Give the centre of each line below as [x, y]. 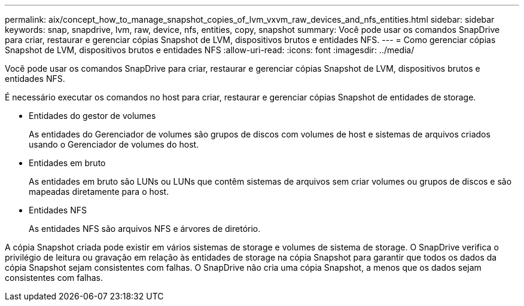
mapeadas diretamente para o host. [99, 192]
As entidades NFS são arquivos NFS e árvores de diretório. [145, 229]
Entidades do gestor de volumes [92, 116]
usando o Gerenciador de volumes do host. [114, 144]
